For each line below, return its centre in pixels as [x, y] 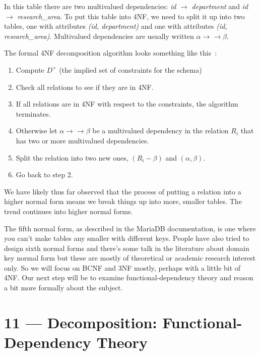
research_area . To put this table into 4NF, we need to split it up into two [131, 16]
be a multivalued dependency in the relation [160, 131]
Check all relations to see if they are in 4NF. [85, 87]
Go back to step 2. [44, 174]
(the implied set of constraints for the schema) [131, 69]
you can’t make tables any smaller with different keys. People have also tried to [127, 238]
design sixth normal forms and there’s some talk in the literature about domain [127, 248]
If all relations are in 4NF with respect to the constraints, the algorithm [127, 104]
